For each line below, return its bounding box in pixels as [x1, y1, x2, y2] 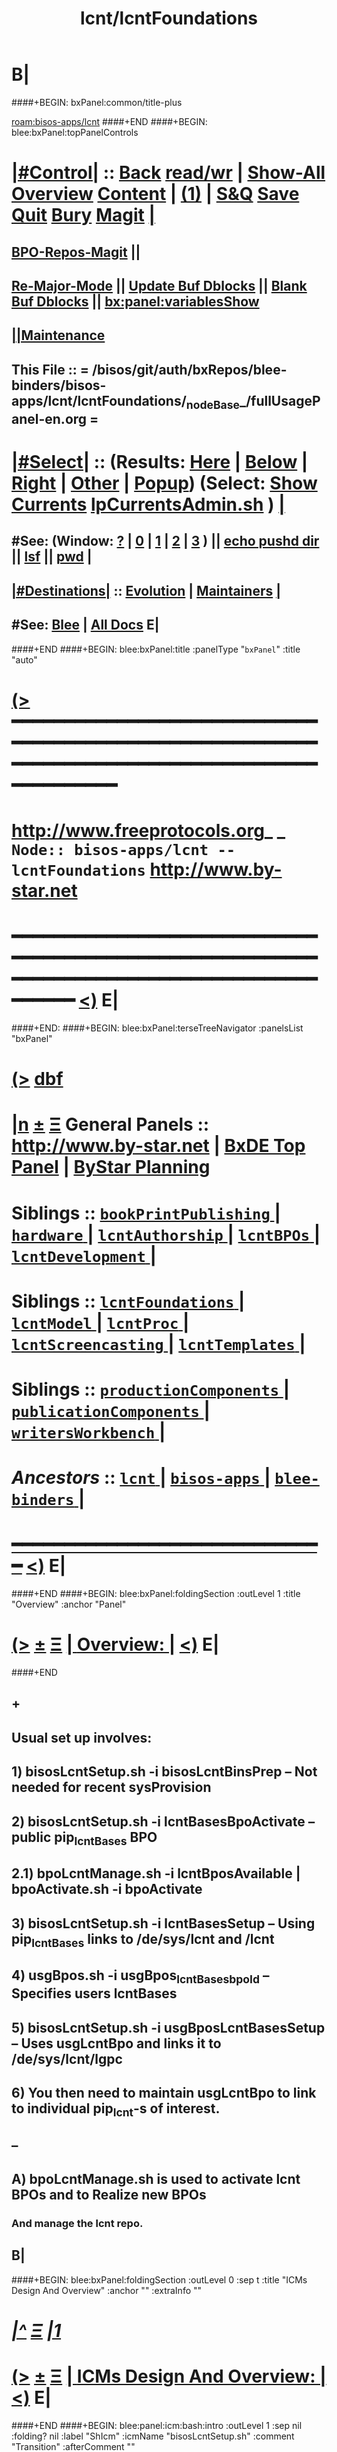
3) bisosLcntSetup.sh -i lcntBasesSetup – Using [11, 1915, 316, 1932]
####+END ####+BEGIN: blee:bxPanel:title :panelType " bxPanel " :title [11, 643, 301, 655]
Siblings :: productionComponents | [11, 1378, 291, 1401]
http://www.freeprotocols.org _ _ [11, 820, 286, 842]
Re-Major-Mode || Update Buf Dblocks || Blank [11, 277, 308, 294]
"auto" [11, 653, 38, 666]
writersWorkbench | [11, 1420, 166, 1443]
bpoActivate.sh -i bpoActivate [11, 1881, 203, 1898]
